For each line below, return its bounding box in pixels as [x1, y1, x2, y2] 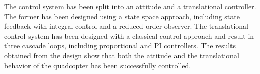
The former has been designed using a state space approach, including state [4, 11, 240, 21]
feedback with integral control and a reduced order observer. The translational [4, 21, 248, 31]
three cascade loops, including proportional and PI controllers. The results [4, 40, 236, 51]
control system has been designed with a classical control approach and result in [4, 30, 254, 41]
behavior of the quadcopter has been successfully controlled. [4, 60, 191, 70]
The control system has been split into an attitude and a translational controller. [4, 1, 256, 11]
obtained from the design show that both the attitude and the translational [4, 50, 239, 60]
